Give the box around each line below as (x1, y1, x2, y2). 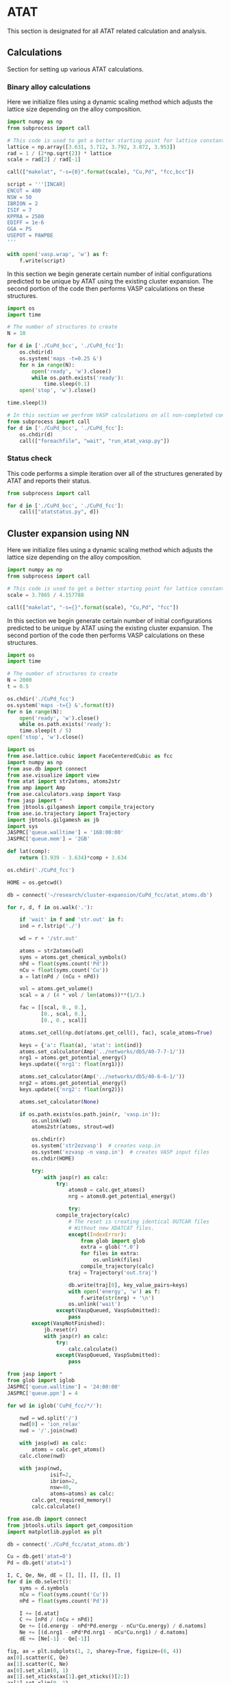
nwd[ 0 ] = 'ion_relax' (19, 1421, 81, 1428)
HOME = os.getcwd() (7, 879, 63, 886)
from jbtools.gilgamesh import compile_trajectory (7, 803, 155, 810)
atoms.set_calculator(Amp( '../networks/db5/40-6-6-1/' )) (19, 1073, 186, 1080)
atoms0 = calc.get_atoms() (68, 1187, 146, 1193)
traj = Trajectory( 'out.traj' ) (68, 1269, 157, 1276)
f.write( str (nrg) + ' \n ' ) (80, 1294, 155, 1301)
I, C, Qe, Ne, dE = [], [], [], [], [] (7, 1572, 121, 1579)
